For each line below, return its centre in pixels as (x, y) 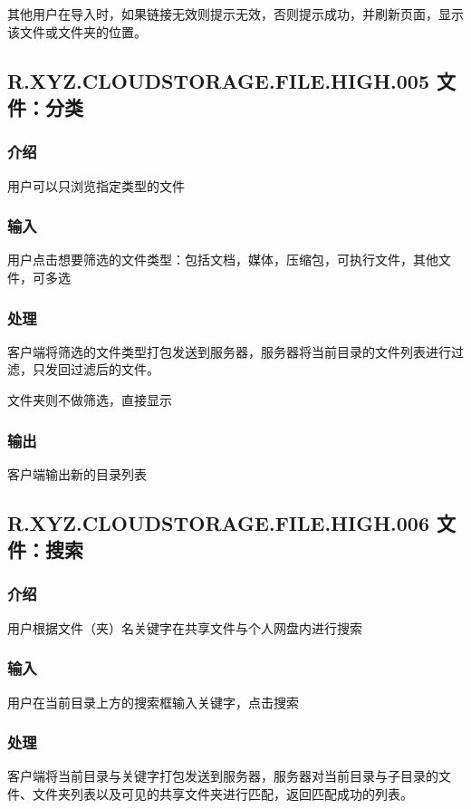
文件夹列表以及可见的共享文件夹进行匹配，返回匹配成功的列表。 (222, 794)
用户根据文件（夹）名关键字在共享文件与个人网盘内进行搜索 (185, 627)
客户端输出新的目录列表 (77, 473)
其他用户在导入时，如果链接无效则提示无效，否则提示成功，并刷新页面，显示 (235, 14)
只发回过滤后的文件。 (96, 369)
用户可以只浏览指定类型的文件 (96, 185)
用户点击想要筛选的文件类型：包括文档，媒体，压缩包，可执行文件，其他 (223, 260)
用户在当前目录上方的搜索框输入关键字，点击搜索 (153, 702)
